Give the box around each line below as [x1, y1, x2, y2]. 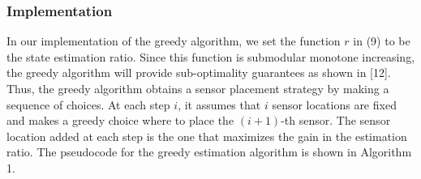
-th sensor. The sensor [281, 112, 391, 129]
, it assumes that [178, 96, 261, 113]
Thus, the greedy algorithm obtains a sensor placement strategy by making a [6, 80, 389, 96]
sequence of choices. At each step [6, 96, 170, 113]
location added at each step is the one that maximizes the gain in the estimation [6, 127, 407, 144]
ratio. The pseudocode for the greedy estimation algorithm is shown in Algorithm [6, 143, 412, 160]
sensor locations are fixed [272, 96, 397, 113]
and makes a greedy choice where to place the [6, 112, 234, 129]
